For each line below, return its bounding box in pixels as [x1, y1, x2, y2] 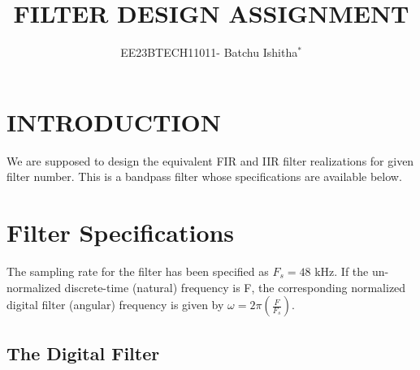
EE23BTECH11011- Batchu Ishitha [120, 44, 298, 61]
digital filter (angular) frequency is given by [6, 296, 224, 313]
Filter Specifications [6, 216, 235, 249]
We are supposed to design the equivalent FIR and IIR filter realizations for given [6, 152, 414, 169]
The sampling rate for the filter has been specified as [6, 262, 269, 279]
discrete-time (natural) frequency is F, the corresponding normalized [64, 278, 406, 295]
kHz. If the [314, 262, 369, 279]
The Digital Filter [6, 340, 160, 365]
